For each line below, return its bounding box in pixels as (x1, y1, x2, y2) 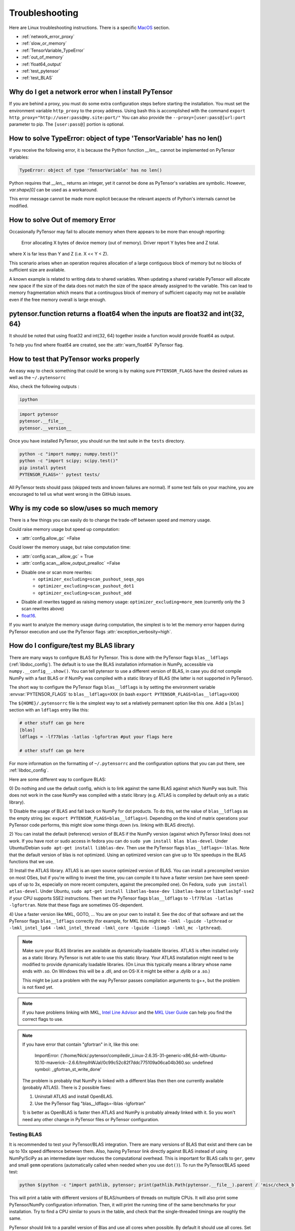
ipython (19, 397, 38, 402)
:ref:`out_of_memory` (21, 54, 64, 60)
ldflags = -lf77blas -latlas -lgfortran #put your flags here (19, 734, 173, 740)
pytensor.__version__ (19, 425, 72, 431)
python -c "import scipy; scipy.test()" (19, 458, 118, 464)
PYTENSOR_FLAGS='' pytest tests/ (19, 472, 100, 477)
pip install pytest (19, 465, 66, 470)
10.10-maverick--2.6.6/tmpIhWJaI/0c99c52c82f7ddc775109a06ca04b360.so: (34, 1059, 191, 1066)
